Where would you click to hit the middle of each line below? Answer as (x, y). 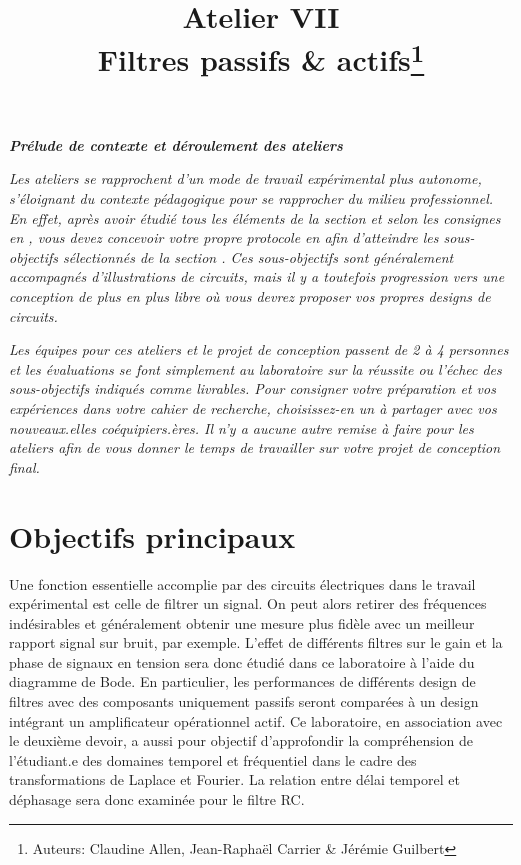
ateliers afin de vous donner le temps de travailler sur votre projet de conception (255, 447)
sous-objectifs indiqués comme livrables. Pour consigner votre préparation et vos (252, 388)
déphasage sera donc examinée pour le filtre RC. (157, 799)
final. (24, 466)
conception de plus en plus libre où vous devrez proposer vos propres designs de (250, 296)
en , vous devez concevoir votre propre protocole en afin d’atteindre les (224, 237)
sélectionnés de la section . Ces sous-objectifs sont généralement (258, 256)
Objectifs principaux (152, 535)
